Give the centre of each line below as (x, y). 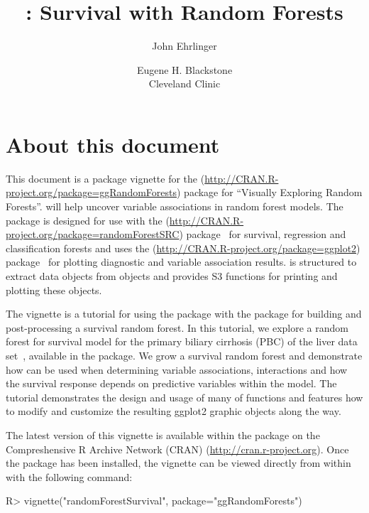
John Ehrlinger (184, 46)
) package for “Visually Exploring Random (270, 192)
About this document (113, 144)
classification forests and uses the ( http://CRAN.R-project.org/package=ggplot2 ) (183, 248)
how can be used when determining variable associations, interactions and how (177, 369)
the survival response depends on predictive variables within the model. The (171, 383)
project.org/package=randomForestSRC (93, 234)
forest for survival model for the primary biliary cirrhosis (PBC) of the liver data (182, 341)
